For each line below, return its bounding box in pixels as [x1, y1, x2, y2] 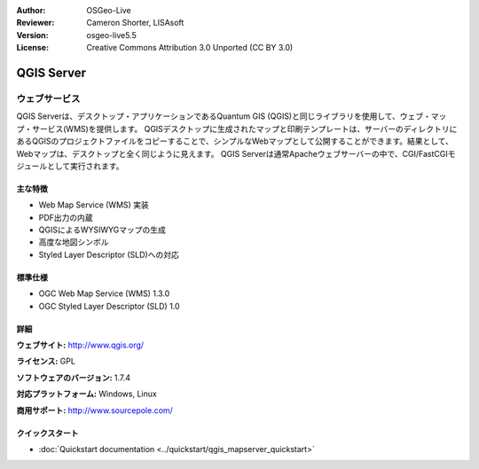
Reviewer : [16, 18, 55, 28]
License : [16, 43, 49, 53]
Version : [16, 29, 49, 40]
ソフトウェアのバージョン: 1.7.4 [16, 372, 131, 383]
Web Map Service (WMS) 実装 [38, 199, 150, 210]
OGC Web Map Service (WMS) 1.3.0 [38, 288, 170, 299]
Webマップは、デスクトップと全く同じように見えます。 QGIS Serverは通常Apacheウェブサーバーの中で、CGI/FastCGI [16, 148, 448, 159]
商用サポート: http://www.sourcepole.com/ [16, 404, 173, 416]
